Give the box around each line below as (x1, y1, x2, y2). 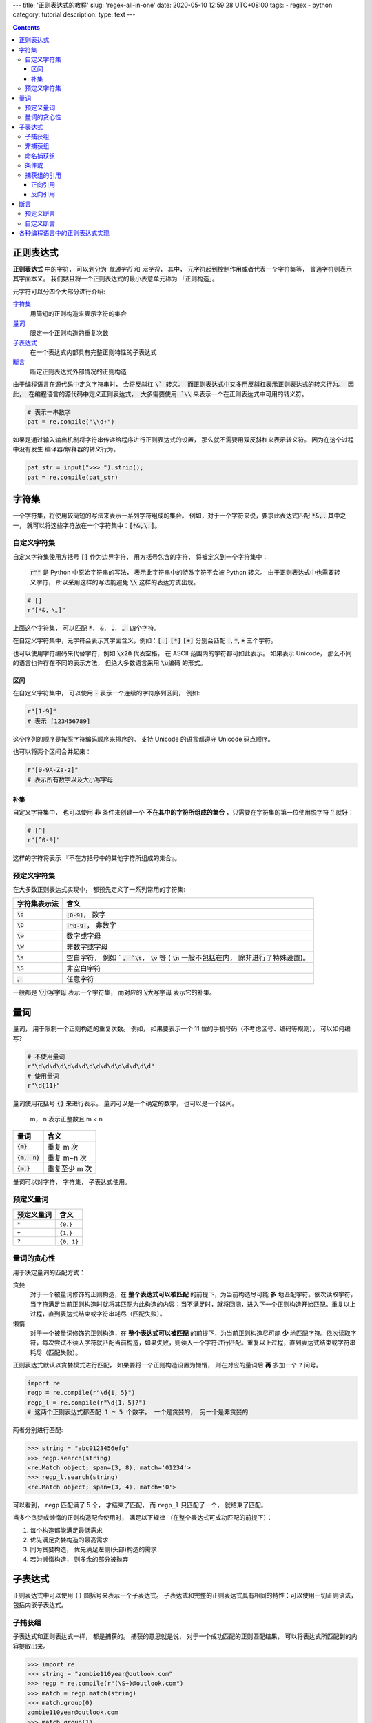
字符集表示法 (17, 899, 59, 909)
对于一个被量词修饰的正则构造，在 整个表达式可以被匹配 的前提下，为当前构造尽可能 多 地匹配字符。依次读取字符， (30, 1290, 357, 1298)
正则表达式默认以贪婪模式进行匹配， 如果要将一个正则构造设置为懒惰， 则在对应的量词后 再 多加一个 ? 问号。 (12, 1361, 323, 1369)
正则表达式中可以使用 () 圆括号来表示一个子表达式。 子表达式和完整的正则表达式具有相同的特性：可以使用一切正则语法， (12, 1591, 358, 1599)
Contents (12, 23, 41, 31)
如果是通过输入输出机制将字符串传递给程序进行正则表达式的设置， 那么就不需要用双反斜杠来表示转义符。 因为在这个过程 (12, 435, 354, 444)
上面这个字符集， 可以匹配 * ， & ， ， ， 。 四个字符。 (12, 624, 161, 632)
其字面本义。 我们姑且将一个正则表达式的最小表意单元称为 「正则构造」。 (12, 274, 218, 283)
